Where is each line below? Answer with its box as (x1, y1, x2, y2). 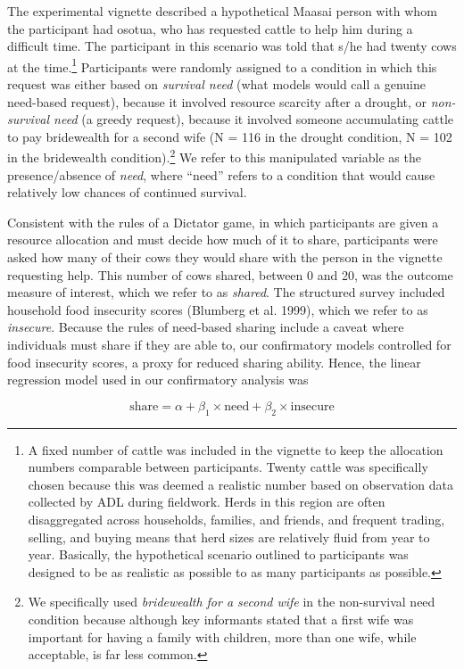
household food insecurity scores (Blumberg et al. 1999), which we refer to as (7, 300, 428, 318)
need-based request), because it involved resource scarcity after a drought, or (7, 92, 427, 111)
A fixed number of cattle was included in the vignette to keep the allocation (28, 440, 443, 458)
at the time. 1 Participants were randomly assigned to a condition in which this (7, 54, 437, 76)
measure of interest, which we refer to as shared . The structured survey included (7, 283, 445, 301)
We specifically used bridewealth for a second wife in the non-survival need (28, 592, 435, 611)
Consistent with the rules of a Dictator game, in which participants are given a (7, 212, 439, 231)
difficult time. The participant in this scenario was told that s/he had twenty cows (7, 37, 457, 55)
